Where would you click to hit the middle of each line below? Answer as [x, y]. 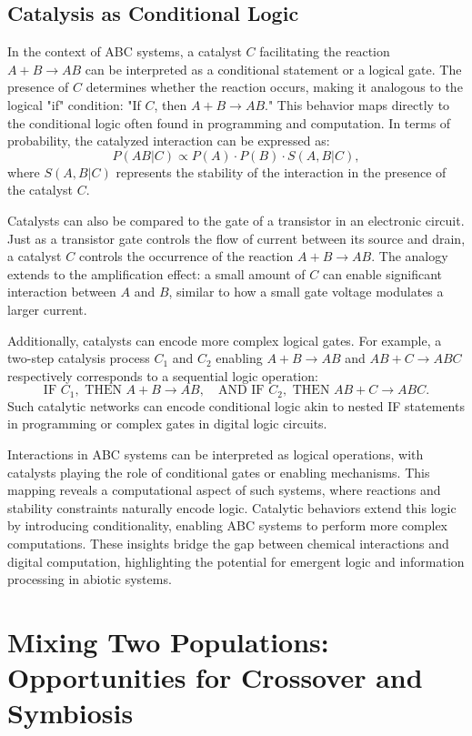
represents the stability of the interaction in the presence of [281, 171]
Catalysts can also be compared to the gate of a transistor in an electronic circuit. [236, 220]
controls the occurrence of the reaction [186, 256]
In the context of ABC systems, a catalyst [125, 51]
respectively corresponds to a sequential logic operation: [163, 375]
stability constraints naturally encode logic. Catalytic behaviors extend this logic [232, 507]
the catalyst [40, 190]
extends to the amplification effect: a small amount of [156, 273]
